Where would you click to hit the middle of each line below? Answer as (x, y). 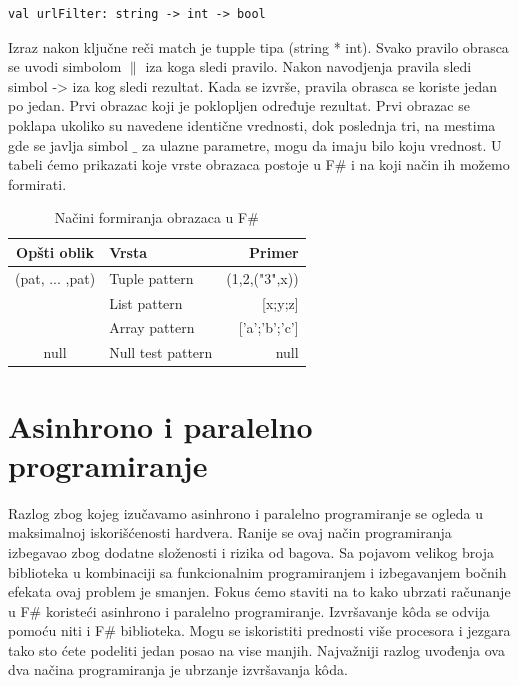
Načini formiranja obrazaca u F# (156, 217)
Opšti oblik (55, 251)
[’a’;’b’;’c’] (268, 327)
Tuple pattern (151, 277)
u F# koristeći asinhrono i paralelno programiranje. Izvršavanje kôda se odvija (249, 610)
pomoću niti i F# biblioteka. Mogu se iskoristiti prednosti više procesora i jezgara (259, 630)
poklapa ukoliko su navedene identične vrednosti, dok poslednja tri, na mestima (252, 124)
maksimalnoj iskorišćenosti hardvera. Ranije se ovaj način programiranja (230, 532)
